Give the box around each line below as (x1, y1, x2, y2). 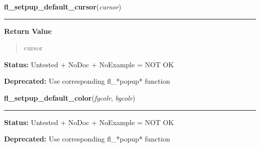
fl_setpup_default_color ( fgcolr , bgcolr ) (4, 92, 135, 103)
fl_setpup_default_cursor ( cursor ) (4, 1, 121, 11)
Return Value (4, 25, 52, 36)
